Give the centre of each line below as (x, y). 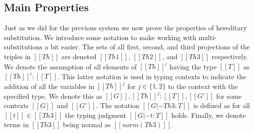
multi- (208, 37)
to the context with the (203, 86)
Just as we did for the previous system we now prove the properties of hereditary (126, 28)
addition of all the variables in (49, 86)
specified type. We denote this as (53, 96)
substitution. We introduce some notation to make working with (100, 37)
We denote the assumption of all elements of (70, 66)
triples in (17, 56)
